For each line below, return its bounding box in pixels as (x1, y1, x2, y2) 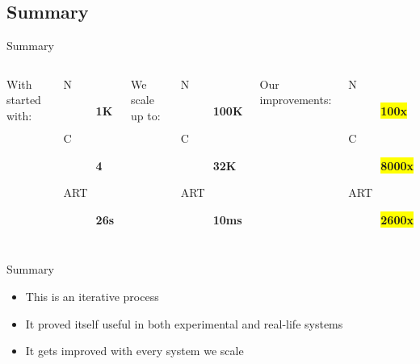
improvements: (259, 91, 332, 108)
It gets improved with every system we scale (25, 342, 244, 359)
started (6, 91, 41, 108)
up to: (131, 107, 161, 123)
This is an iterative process (25, 287, 159, 304)
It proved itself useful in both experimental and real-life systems (25, 315, 343, 332)
